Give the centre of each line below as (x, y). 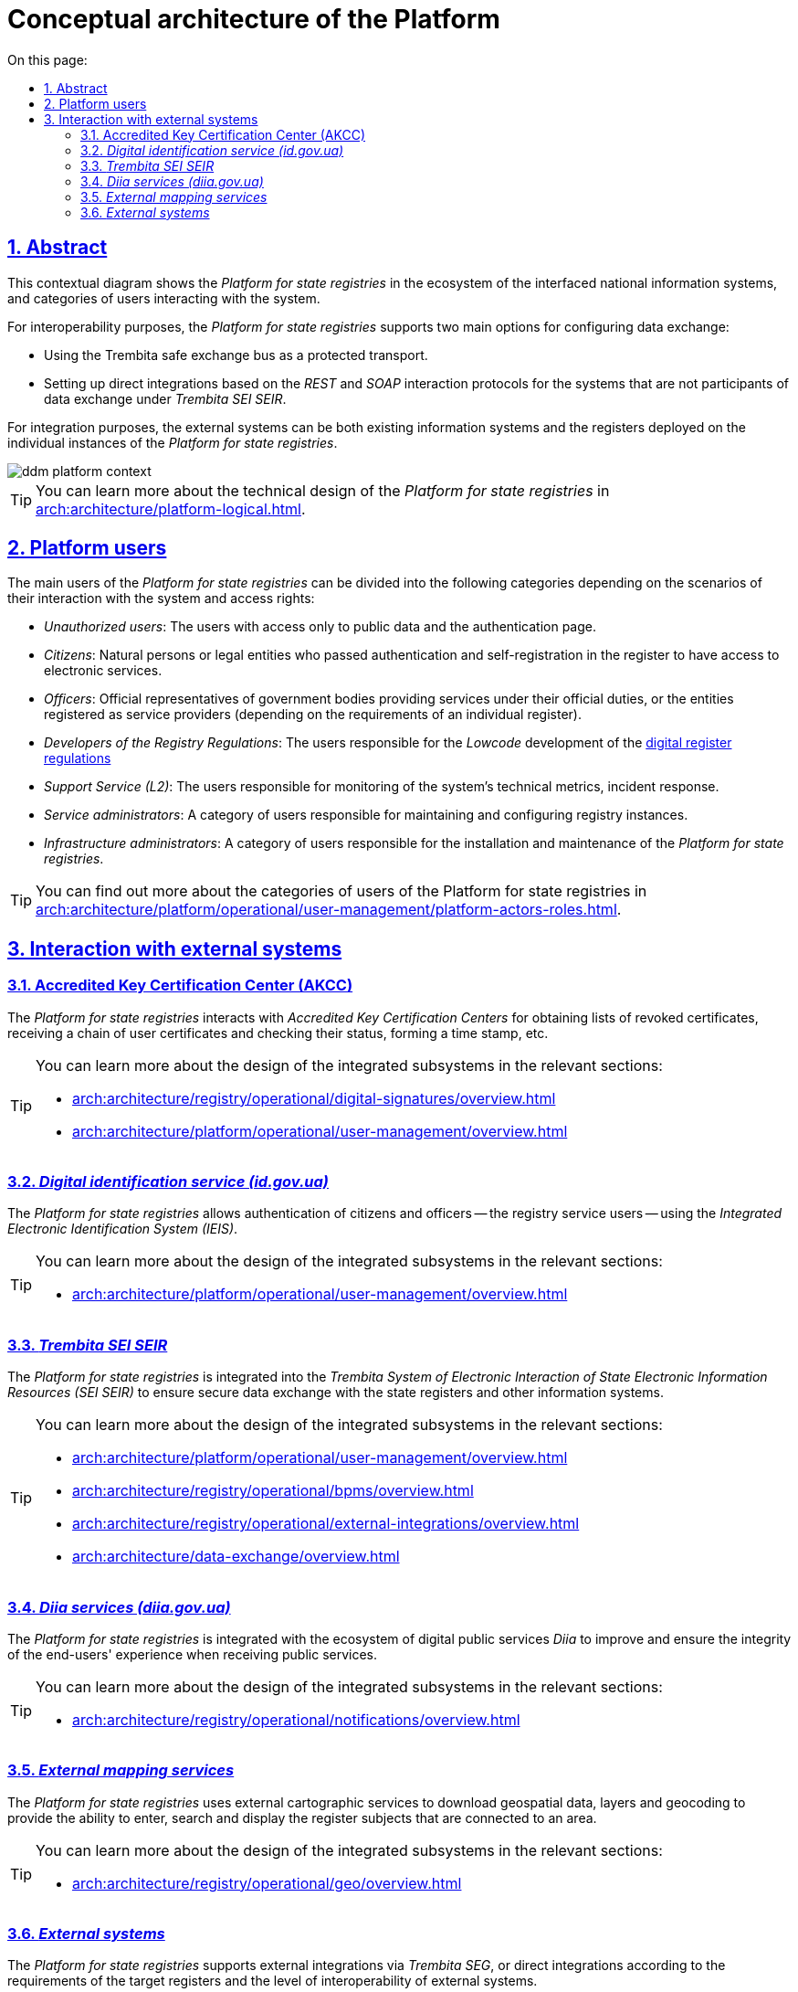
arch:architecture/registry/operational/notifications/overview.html (296, 1719)
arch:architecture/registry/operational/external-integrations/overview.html (326, 1524)
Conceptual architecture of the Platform (254, 19)
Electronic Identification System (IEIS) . (123, 1229)
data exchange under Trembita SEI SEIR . (165, 398)
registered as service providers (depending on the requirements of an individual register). (313, 715)
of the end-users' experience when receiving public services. (193, 1654)
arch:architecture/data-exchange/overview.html (236, 1557)
